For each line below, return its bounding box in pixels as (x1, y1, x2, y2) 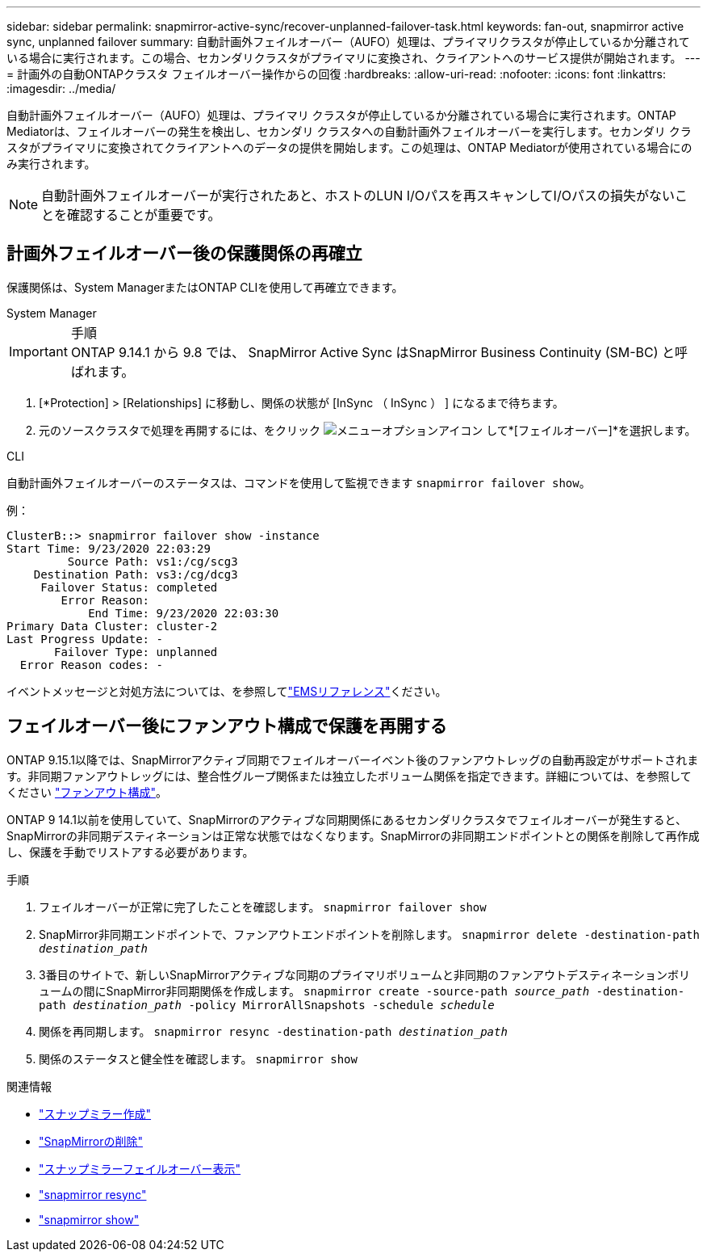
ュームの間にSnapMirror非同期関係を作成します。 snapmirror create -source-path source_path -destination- (39, 983, 685, 998)
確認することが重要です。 (67, 207, 221, 223)
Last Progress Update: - (6, 632, 163, 646)
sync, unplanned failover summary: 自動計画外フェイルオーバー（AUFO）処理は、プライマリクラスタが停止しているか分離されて (6, 35, 690, 48)
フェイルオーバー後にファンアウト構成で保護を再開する (6, 716, 447, 737)
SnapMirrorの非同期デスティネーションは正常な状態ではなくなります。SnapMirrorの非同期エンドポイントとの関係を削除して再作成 (6, 828, 700, 843)
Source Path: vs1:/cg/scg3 (67, 554, 238, 568)
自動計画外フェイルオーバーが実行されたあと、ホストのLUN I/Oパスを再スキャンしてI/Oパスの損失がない (41, 187, 675, 204)
